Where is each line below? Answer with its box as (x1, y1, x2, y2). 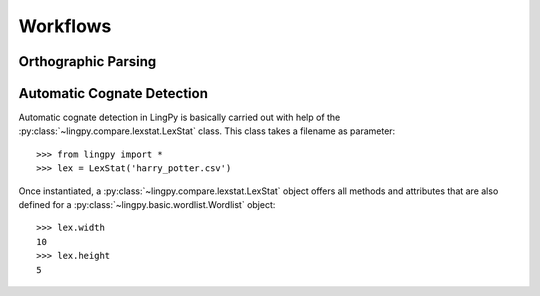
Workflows (18, 15, 112, 37)
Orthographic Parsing (18, 53, 157, 70)
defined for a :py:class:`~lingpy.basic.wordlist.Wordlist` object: (18, 199, 276, 211)
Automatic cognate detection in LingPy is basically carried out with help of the (18, 111, 341, 124)
